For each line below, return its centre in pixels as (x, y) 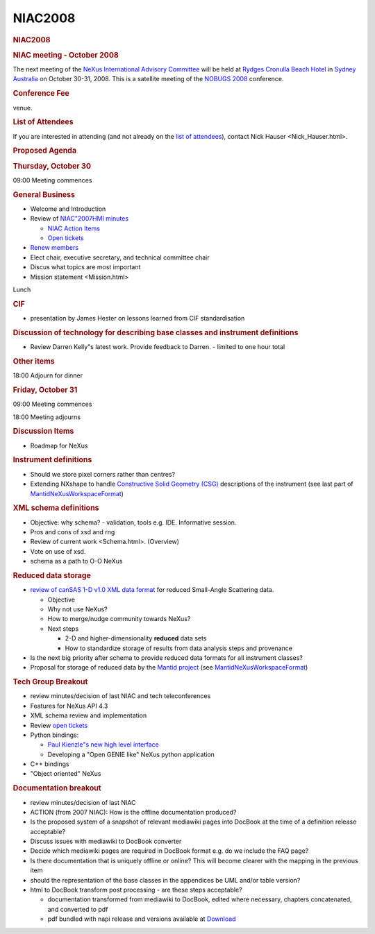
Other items (34, 361)
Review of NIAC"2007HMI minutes (79, 219)
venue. (23, 108)
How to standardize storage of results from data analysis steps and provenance (179, 648)
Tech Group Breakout (50, 682)
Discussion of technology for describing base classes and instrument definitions (156, 332)
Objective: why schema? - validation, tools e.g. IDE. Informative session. (133, 522)
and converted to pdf (78, 909)
